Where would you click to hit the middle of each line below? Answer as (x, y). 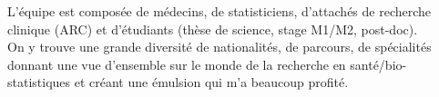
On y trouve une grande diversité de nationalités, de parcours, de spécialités (219, 47)
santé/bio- (378, 64)
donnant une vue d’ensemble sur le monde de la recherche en (177, 64)
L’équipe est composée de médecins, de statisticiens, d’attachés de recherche (219, 11)
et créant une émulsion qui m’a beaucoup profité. (211, 82)
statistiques (39, 82)
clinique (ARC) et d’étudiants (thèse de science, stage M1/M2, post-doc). (213, 29)
